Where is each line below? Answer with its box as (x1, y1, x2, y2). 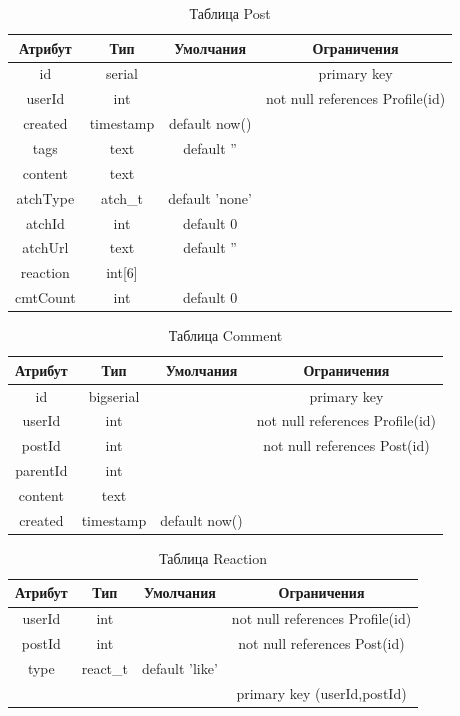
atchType (16, 187, 75, 208)
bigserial (88, 385, 140, 406)
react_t (81, 658, 128, 678)
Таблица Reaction (159, 547, 268, 568)
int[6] (106, 262, 138, 283)
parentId (15, 460, 68, 481)
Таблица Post (189, 3, 271, 23)
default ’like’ (141, 658, 218, 678)
